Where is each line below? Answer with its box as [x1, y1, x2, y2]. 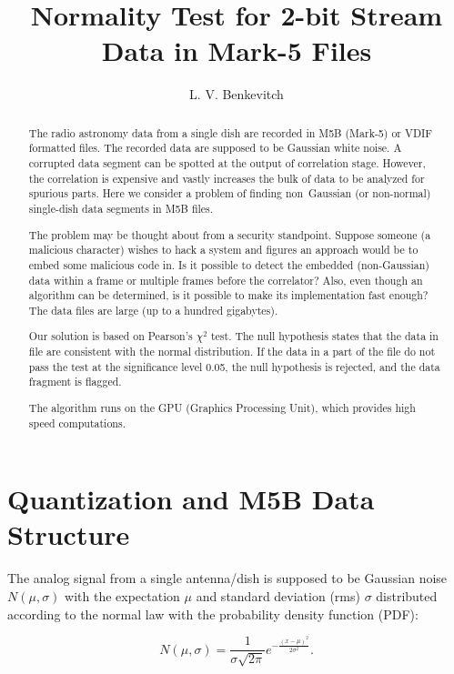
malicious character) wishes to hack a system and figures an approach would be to [28, 242, 419, 257]
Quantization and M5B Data [7, 480, 375, 518]
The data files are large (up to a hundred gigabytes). [28, 302, 278, 317]
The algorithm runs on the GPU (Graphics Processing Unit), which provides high [28, 399, 416, 415]
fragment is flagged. [28, 374, 122, 389]
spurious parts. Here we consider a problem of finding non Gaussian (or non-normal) [28, 186, 431, 201]
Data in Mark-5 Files [101, 32, 372, 69]
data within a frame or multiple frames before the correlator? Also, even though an [28, 272, 423, 287]
